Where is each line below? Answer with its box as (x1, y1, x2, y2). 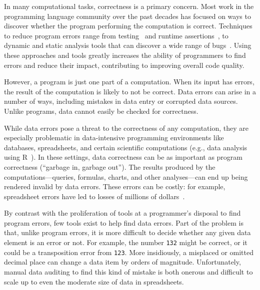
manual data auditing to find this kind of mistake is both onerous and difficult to (4, 266, 253, 277)
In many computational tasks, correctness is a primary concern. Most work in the (4, 1, 254, 11)
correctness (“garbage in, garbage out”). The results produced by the (4, 161, 215, 172)
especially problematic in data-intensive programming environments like (4, 132, 224, 143)
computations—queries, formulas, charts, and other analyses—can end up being (4, 171, 248, 182)
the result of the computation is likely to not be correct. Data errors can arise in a (4, 86, 256, 96)
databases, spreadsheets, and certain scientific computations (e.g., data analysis (4, 142, 247, 152)
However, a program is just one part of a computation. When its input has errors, (4, 76, 254, 87)
